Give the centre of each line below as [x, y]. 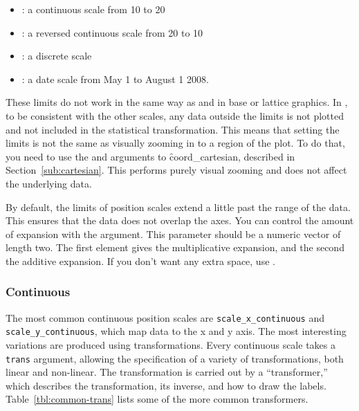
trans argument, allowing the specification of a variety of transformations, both [175, 358]
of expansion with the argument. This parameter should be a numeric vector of [173, 234]
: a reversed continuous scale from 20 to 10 [112, 32]
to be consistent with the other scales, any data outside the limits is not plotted [175, 115]
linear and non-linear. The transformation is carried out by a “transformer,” [167, 372]
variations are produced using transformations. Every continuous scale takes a [171, 345]
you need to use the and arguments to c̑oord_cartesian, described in [150, 156]
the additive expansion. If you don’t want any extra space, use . [140, 261]
